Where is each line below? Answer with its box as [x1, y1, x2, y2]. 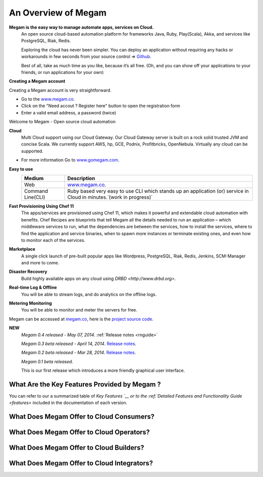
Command [24, 187, 48, 194]
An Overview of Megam [9, 7, 107, 18]
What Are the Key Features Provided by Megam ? [9, 380, 161, 388]
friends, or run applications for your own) [21, 69, 104, 75]
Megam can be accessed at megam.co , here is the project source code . [9, 316, 153, 322]
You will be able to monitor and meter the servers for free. [21, 307, 137, 313]
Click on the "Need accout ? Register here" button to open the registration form [21, 103, 180, 109]
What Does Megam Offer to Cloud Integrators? [9, 459, 153, 467]
